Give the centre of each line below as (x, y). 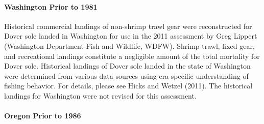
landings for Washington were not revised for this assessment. (100, 95)
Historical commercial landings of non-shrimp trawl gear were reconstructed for (128, 26)
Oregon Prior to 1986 (43, 116)
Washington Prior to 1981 (51, 6)
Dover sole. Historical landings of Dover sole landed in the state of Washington (127, 66)
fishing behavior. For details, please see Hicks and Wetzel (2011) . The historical (128, 86)
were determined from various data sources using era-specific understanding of (126, 75)
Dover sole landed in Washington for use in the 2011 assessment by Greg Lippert (131, 36)
